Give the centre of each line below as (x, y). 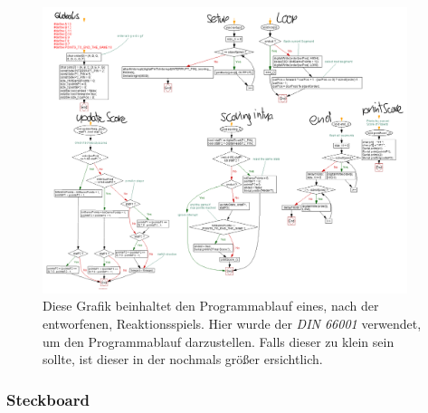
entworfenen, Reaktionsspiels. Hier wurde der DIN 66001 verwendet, (232, 324)
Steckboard (48, 399)
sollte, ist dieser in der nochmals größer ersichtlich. (183, 359)
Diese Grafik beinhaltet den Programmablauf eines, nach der (211, 306)
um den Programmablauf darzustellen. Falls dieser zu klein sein (219, 341)
